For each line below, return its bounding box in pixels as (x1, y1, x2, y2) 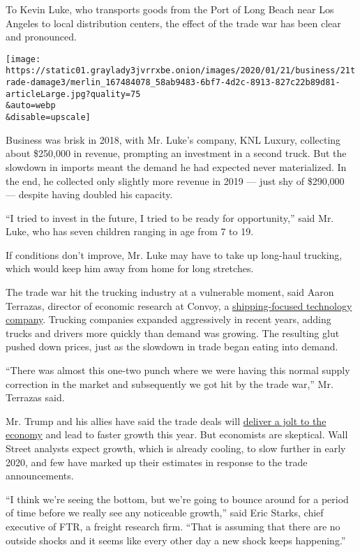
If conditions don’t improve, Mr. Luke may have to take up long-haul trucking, (6, 247, 343, 262)
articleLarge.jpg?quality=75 (6, 89, 141, 99)
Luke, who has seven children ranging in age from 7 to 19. (6, 224, 254, 239)
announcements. (6, 468, 74, 483)
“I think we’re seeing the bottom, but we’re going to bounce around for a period (6, 491, 349, 506)
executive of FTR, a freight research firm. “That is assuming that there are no (6, 519, 340, 533)
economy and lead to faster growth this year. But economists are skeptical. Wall (6, 427, 348, 442)
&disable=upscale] (6, 112, 91, 123)
